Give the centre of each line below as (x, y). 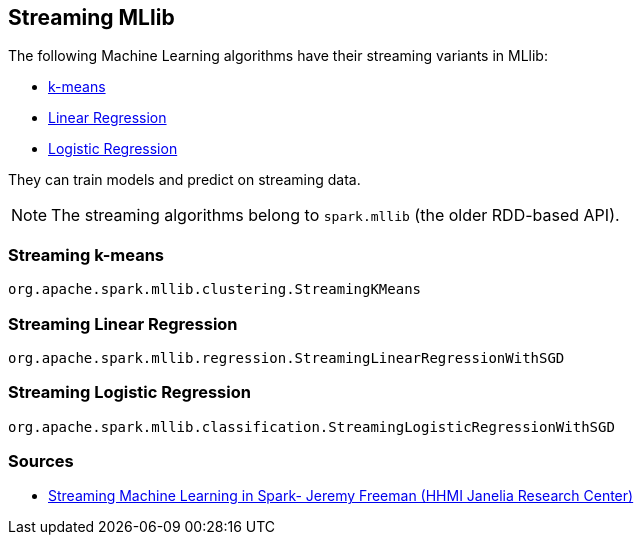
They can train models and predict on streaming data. (184, 180)
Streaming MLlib (91, 17)
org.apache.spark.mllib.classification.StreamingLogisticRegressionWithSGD (311, 426)
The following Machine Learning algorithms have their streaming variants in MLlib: (278, 56)
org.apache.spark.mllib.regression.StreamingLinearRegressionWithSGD (286, 357)
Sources (41, 461)
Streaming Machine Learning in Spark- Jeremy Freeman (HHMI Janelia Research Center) (341, 496)
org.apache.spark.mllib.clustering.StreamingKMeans (215, 289)
